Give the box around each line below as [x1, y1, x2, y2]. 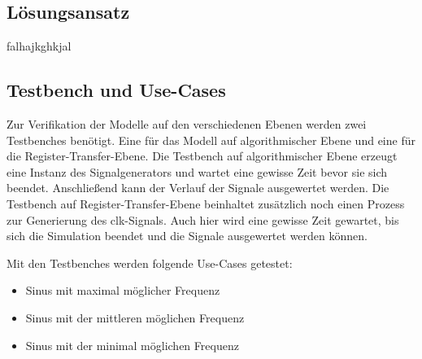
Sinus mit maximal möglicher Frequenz [25, 282, 220, 299]
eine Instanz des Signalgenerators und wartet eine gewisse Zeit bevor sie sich [7, 163, 388, 180]
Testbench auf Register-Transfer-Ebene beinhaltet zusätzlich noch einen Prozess [7, 195, 405, 212]
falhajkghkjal [7, 37, 72, 55]
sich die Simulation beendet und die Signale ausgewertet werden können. [7, 227, 368, 244]
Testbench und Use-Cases [7, 77, 226, 103]
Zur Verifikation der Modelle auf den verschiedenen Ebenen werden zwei [7, 116, 367, 132]
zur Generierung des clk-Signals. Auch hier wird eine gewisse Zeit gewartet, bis [7, 211, 399, 228]
